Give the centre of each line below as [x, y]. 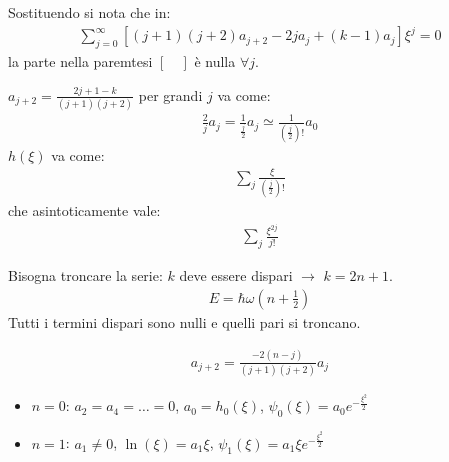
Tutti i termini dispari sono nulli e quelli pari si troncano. [184, 321]
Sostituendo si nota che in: [89, 12]
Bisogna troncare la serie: [85, 275]
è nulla [215, 60]
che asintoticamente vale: [84, 209]
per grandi [170, 94]
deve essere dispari [236, 275]
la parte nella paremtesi [80, 60]
